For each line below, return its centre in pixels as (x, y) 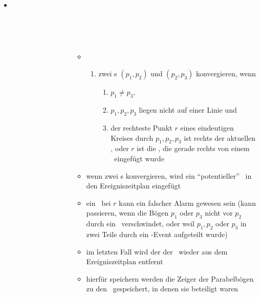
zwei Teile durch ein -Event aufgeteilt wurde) (157, 234)
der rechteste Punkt (142, 127)
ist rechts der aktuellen (220, 137)
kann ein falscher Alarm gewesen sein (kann (187, 203)
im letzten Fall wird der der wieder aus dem (157, 251)
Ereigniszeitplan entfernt (125, 261)
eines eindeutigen (207, 127)
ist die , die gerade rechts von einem (193, 148)
